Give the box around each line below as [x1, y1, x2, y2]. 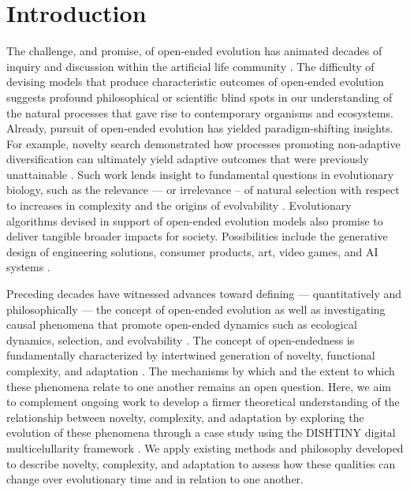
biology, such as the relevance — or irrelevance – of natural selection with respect [6, 181, 400, 198]
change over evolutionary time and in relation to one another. [6, 471, 304, 487]
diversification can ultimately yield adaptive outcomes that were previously [6, 151, 369, 167]
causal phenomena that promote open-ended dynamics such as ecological [6, 316, 357, 333]
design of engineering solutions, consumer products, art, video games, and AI [6, 243, 378, 259]
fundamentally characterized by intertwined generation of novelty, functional [6, 347, 375, 363]
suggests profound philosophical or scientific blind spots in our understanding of [6, 88, 393, 105]
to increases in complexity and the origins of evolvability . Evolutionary [6, 197, 352, 214]
